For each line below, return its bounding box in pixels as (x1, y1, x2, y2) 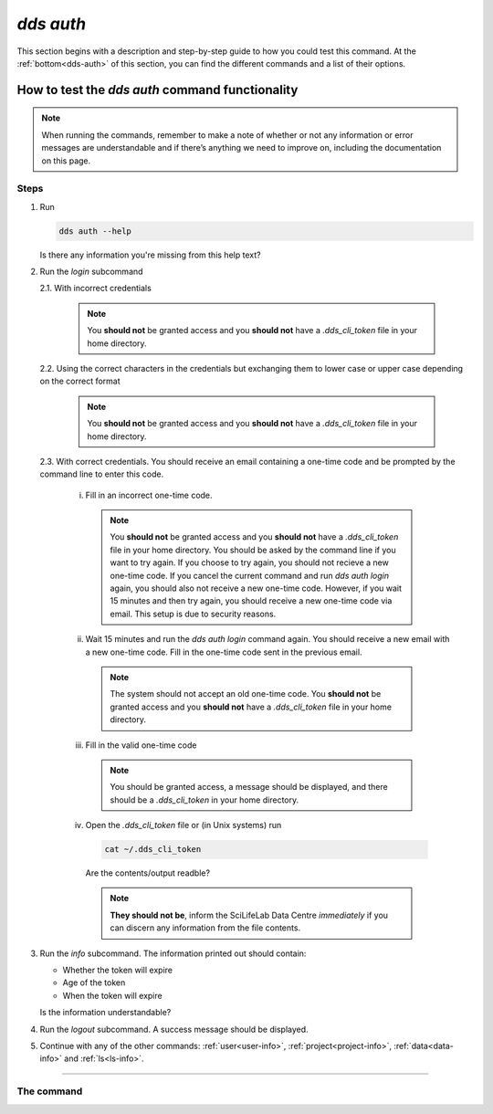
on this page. (41, 155, 91, 166)
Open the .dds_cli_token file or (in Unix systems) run (85, 820, 282, 831)
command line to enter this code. (39, 468, 164, 479)
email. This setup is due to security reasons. (110, 608, 277, 619)
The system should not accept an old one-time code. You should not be (110, 688, 382, 699)
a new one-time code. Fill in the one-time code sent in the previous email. (85, 646, 362, 657)
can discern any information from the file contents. (110, 922, 301, 933)
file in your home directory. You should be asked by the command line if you (110, 544, 396, 555)
